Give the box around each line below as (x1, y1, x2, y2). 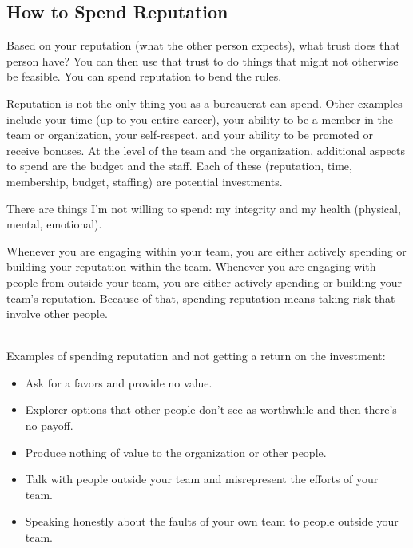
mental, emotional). (6, 216, 102, 232)
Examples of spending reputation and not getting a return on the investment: (6, 347, 386, 364)
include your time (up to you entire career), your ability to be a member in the (6, 110, 394, 127)
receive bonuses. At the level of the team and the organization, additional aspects (6, 141, 405, 158)
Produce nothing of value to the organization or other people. (25, 443, 327, 460)
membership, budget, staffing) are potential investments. (6, 173, 283, 189)
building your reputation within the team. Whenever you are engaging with (6, 258, 376, 275)
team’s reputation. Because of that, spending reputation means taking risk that (6, 289, 395, 306)
